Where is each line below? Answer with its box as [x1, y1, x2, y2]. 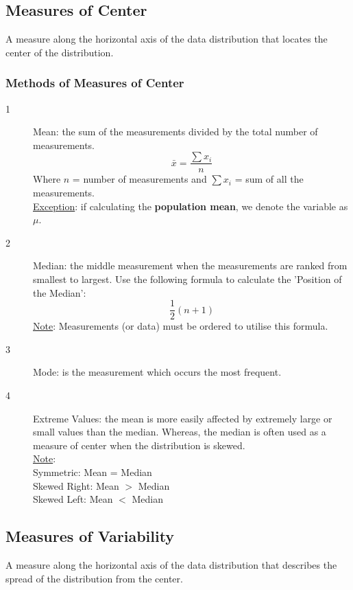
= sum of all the [234, 172, 304, 186]
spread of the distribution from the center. [5, 571, 183, 585]
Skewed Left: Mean [33, 492, 113, 506]
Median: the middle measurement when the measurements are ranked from [33, 258, 348, 273]
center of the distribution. [5, 45, 114, 59]
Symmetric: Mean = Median [33, 465, 152, 479]
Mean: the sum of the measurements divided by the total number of [33, 124, 318, 139]
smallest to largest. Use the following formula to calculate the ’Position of [33, 272, 342, 286]
